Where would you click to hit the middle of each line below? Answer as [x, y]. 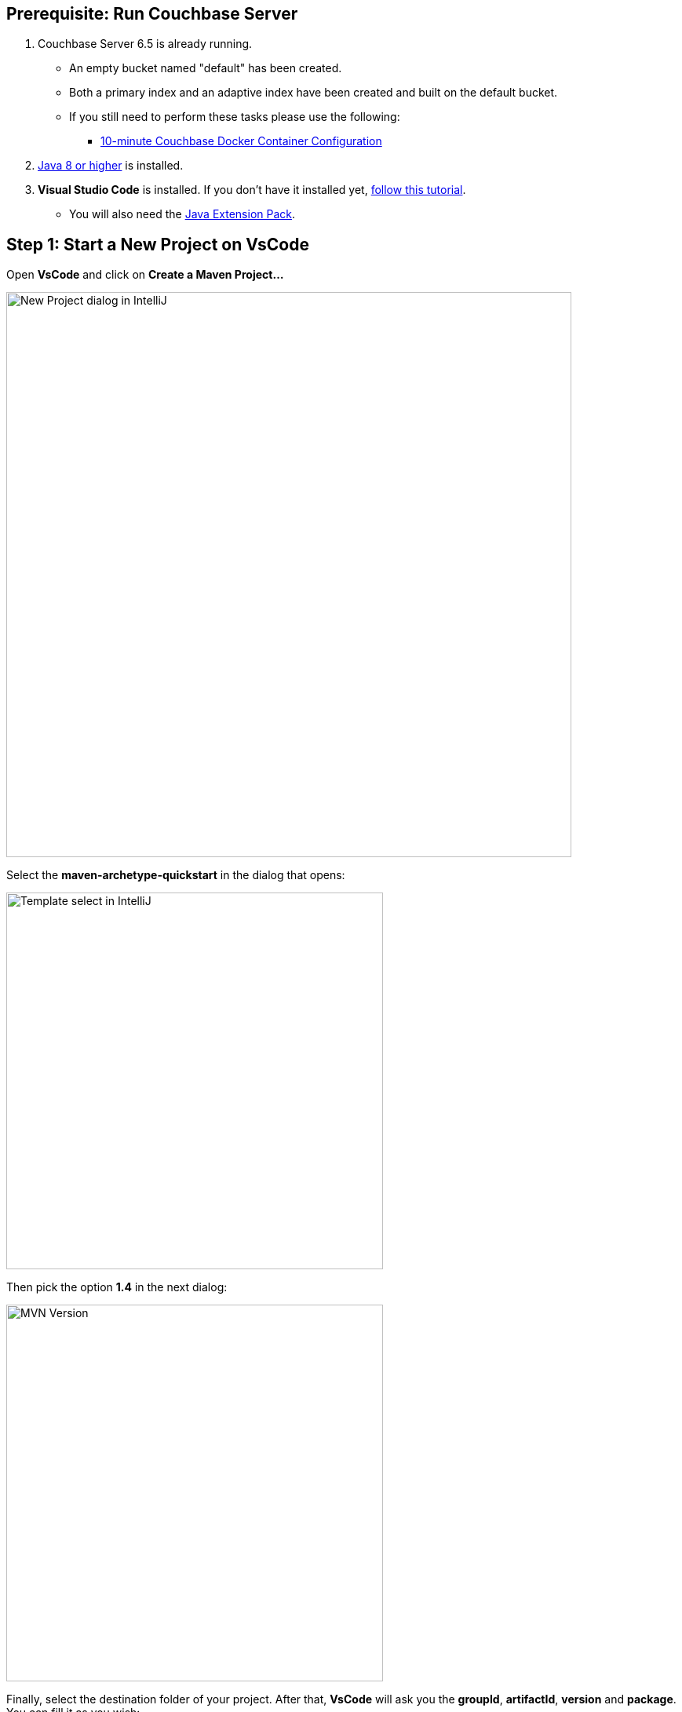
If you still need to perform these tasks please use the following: [235, 117]
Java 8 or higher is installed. [111, 166]
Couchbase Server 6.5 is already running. [145, 44]
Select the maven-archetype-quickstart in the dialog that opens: [176, 875]
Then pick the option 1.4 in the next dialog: [117, 1287]
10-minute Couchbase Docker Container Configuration [241, 141]
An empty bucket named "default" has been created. [206, 68]
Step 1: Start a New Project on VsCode [158, 244]
